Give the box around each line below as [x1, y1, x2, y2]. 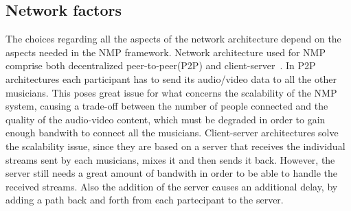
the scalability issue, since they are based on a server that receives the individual [5, 138, 346, 153]
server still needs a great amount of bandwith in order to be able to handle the [5, 166, 338, 180]
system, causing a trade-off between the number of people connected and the [5, 99, 328, 113]
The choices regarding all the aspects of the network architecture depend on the [5, 32, 341, 46]
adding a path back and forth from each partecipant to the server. [5, 193, 284, 207]
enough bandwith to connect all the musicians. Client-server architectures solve [5, 125, 339, 140]
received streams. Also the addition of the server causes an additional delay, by [5, 179, 338, 193]
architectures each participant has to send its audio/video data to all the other [5, 71, 337, 86]
